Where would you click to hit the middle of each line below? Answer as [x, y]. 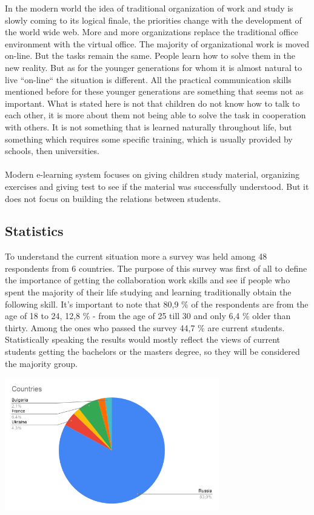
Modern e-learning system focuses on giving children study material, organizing [152, 174]
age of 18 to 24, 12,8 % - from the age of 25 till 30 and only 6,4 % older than [148, 316]
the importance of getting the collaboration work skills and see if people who [148, 280]
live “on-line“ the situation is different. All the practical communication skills [148, 79]
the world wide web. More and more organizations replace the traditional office [152, 32]
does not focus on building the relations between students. [113, 198]
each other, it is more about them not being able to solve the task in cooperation [155, 115]
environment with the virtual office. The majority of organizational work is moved [157, 43]
